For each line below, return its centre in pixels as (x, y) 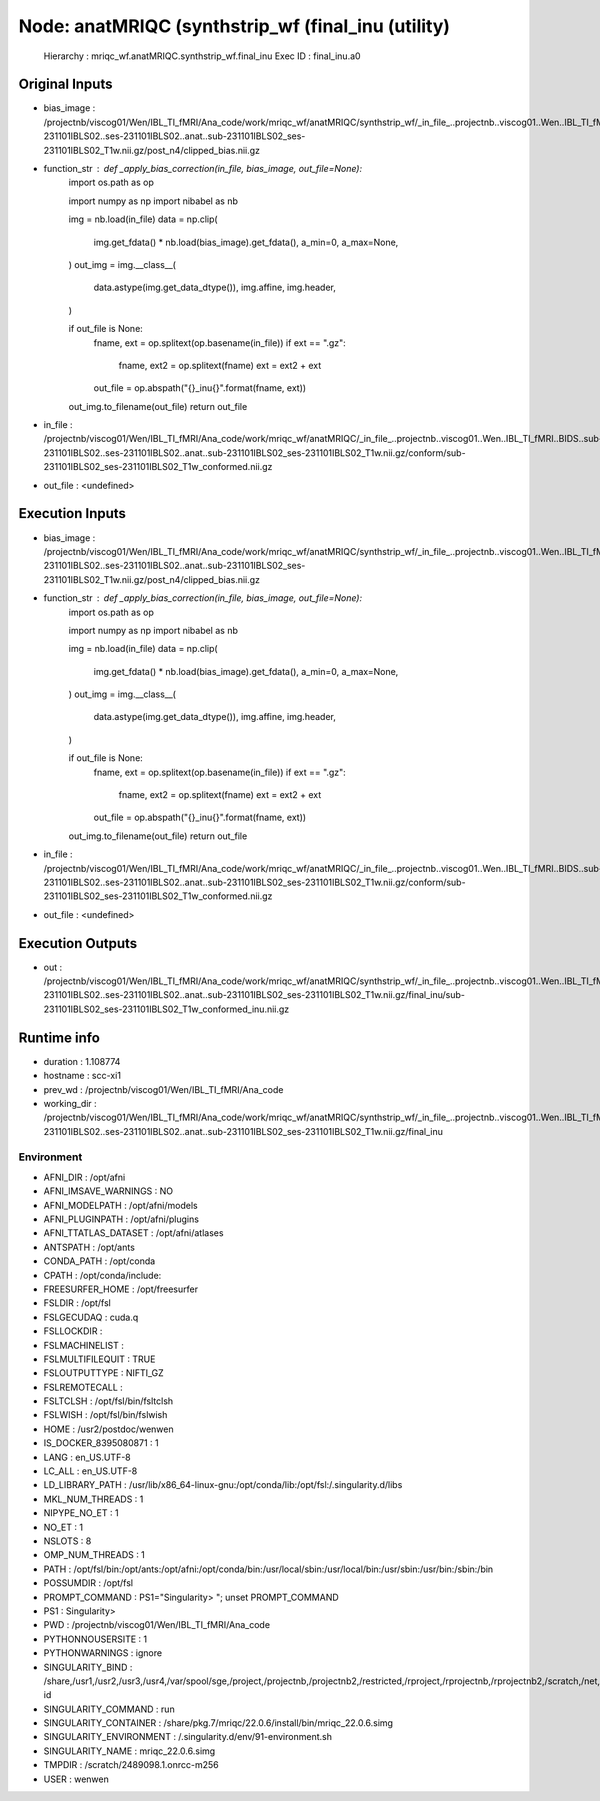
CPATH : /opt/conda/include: (102, 1275)
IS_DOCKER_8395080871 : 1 (101, 1443)
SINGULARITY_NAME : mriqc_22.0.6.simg (129, 1751)
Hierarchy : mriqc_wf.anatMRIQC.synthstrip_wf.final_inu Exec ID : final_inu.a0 (202, 56)
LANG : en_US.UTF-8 (87, 1457)
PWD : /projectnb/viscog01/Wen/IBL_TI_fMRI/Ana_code (156, 1625)
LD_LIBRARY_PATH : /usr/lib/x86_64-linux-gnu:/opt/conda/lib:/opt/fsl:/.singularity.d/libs (223, 1485)
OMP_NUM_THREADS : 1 (94, 1555)
